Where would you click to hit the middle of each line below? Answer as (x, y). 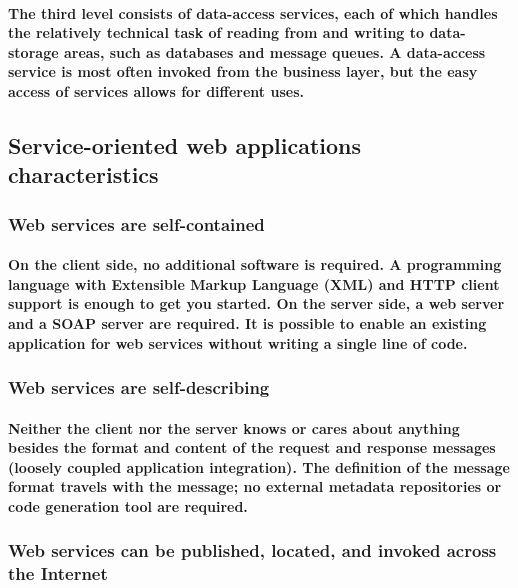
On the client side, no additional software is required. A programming (255, 264)
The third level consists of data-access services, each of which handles (253, 12)
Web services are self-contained (136, 223)
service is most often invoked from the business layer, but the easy (243, 71)
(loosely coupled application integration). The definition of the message (259, 466)
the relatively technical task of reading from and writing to (216, 32)
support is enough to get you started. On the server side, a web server (256, 303)
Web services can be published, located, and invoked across (252, 550)
